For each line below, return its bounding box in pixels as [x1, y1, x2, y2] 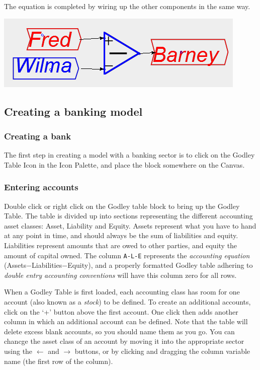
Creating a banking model [4, 103, 143, 119]
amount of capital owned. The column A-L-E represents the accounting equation [4, 250, 250, 260]
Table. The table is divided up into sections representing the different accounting [4, 210, 253, 221]
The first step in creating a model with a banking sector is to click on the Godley [4, 150, 255, 160]
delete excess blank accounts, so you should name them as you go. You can [4, 326, 235, 336]
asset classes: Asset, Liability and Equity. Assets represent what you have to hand [4, 220, 256, 231]
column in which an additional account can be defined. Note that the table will [4, 316, 248, 327]
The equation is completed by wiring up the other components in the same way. [4, 1, 250, 11]
